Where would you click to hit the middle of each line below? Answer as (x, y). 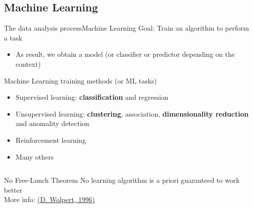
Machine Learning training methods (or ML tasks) (81, 80)
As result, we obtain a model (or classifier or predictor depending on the (125, 54)
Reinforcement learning (51, 140)
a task (13, 37)
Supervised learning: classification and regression (92, 97)
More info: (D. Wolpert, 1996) (49, 199)
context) (28, 63)
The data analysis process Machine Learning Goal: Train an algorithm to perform (126, 28)
